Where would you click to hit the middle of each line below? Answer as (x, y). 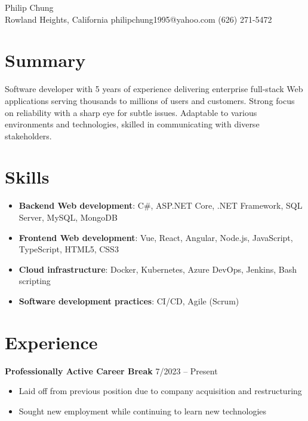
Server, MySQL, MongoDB (68, 217)
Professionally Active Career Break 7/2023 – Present (111, 370)
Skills (27, 177)
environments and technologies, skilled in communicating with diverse (132, 124)
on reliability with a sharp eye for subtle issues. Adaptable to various (131, 112)
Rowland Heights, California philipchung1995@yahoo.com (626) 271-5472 (138, 19)
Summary (45, 60)
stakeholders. (28, 135)
